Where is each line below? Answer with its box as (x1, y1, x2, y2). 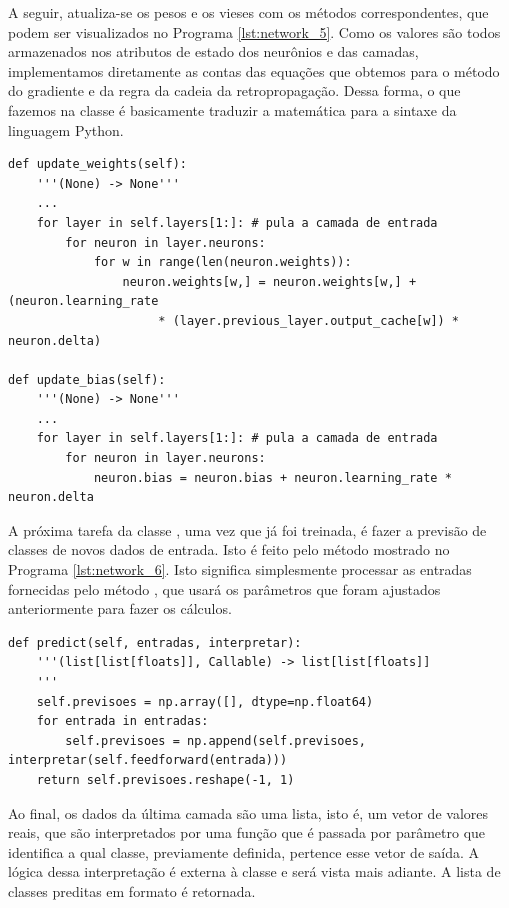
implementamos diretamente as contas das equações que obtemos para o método (8, 60, 500, 81)
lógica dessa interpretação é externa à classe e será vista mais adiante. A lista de (8, 861, 501, 882)
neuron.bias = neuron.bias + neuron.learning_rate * (93, 470, 452, 485)
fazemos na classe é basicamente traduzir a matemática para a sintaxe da (8, 99, 457, 120)
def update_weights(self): (8, 157, 187, 172)
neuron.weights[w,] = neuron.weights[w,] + (122, 274, 417, 289)
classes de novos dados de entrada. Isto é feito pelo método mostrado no (8, 539, 450, 560)
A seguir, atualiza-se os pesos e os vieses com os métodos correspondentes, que (8, 2, 489, 22)
